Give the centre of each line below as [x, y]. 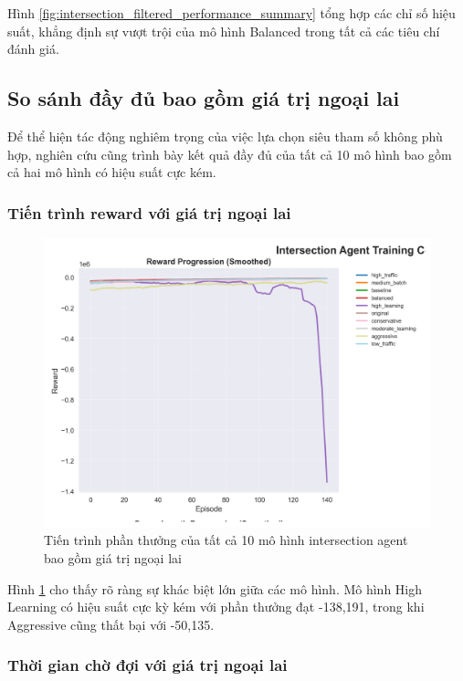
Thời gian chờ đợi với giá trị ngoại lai [147, 665]
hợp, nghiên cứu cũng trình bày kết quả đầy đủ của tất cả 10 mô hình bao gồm [230, 154]
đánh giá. [33, 49]
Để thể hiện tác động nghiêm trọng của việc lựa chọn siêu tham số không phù [225, 136]
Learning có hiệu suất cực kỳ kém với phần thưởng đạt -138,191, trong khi [216, 607]
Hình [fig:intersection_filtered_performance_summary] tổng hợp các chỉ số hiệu [231, 13]
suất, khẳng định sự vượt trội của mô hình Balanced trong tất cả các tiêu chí [224, 31]
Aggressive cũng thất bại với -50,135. [111, 624]
